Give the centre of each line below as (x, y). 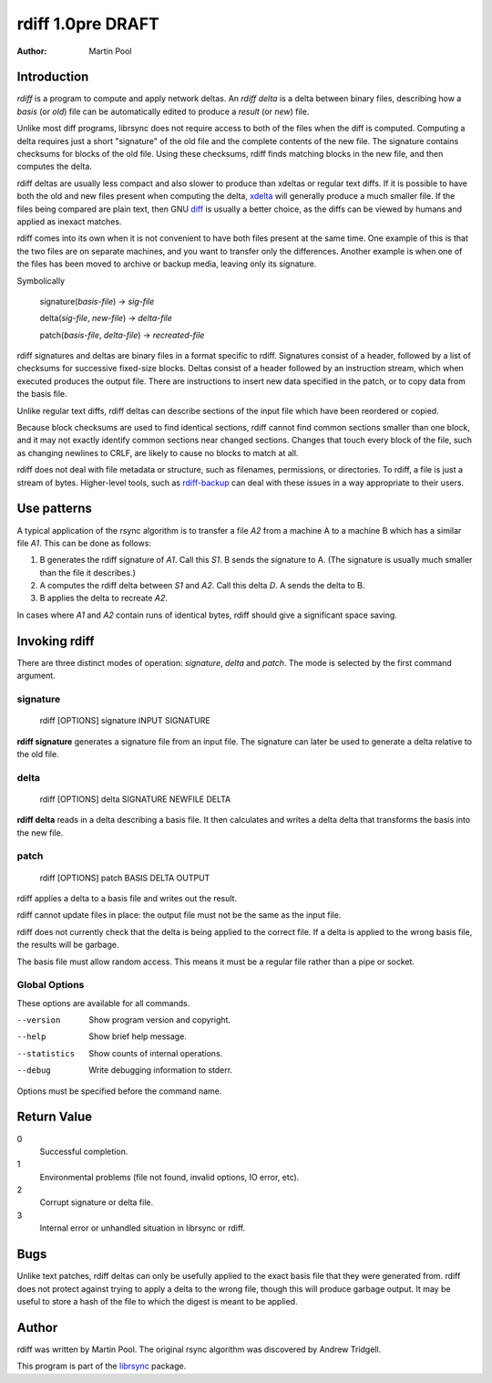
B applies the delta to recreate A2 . (104, 598)
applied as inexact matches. (69, 221)
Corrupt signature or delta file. (97, 1202)
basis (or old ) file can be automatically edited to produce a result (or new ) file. (163, 111)
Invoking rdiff (56, 641)
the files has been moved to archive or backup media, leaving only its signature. (167, 264)
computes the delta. (55, 166)
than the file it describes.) (88, 572)
